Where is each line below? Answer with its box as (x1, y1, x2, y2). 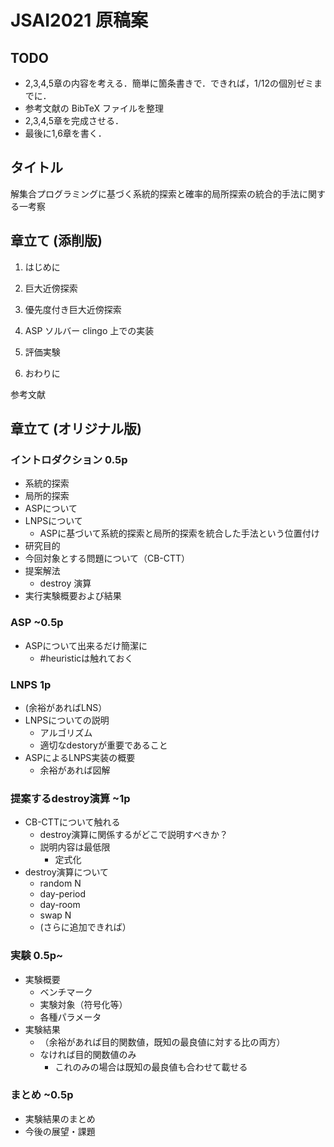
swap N (39, 909, 72, 921)
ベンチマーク (39, 986, 93, 998)
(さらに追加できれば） (39, 921, 132, 933)
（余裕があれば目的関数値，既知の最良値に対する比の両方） (39, 1036, 286, 1048)
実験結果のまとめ (24, 1112, 96, 1125)
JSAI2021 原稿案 (10, 9, 148, 32)
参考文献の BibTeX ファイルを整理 (24, 102, 164, 114)
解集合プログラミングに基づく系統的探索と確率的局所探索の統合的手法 (10, 187, 300, 200)
